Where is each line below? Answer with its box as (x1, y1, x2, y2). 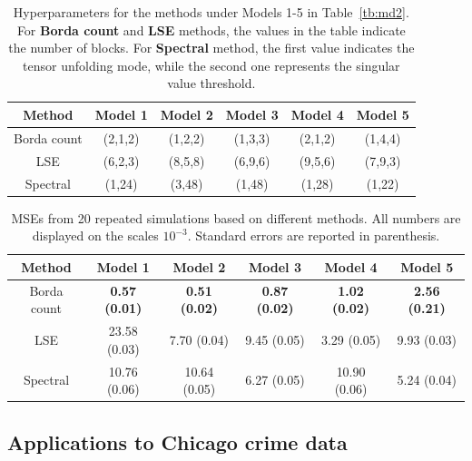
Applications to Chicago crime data (7, 427, 348, 456)
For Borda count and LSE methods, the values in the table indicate (16, 20, 406, 39)
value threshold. (167, 74, 256, 93)
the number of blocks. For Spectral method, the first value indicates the (8, 38, 415, 57)
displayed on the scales (32, 226, 159, 245)
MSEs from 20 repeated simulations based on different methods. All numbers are (11, 208, 461, 227)
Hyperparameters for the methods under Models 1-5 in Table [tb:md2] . (13, 3, 409, 21)
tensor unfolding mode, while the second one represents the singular (23, 55, 400, 74)
